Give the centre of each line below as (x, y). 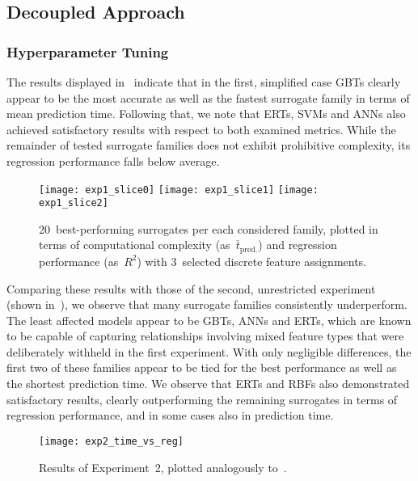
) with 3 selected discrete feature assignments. (252, 261)
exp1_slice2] (74, 203)
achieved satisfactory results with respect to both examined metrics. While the (201, 129)
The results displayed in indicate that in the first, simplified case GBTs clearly (204, 82)
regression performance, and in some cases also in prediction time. (170, 415)
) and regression (298, 245)
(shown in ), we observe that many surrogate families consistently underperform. (207, 304)
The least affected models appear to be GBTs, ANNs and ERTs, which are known (209, 320)
